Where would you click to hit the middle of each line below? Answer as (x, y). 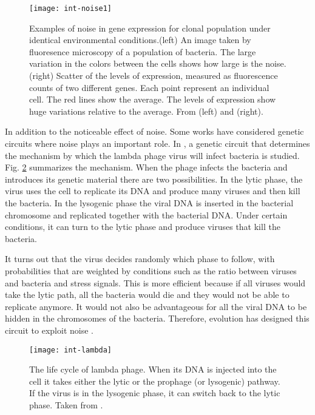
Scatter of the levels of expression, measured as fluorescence (167, 76)
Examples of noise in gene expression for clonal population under (150, 28)
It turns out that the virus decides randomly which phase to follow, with (140, 259)
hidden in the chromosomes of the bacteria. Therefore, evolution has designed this (157, 318)
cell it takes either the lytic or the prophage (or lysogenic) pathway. (155, 381)
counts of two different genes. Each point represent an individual (149, 87)
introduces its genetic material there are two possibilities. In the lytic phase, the (154, 179)
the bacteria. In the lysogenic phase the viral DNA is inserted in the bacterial (149, 202)
